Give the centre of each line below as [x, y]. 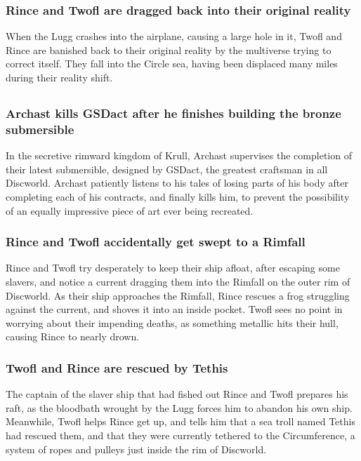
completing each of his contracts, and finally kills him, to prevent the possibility [178, 196]
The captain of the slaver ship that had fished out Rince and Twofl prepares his [177, 394]
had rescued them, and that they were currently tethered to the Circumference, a [180, 435]
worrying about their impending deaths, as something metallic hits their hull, [172, 322]
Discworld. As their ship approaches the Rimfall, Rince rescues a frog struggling [178, 295]
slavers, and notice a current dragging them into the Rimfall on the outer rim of [178, 281]
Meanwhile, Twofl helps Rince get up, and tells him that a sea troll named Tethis [180, 421]
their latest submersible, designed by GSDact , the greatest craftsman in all [167, 169]
